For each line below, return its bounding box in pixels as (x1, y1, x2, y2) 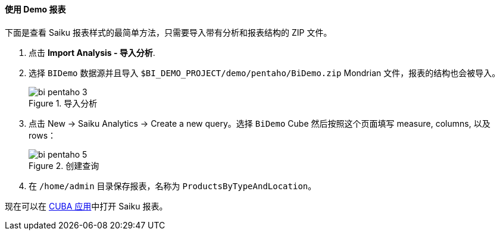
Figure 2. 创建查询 (29, 160, 99, 171)
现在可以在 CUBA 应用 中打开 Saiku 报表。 (5, 200, 168, 211)
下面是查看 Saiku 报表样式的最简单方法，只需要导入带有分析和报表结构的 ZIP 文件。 (5, 27, 332, 37)
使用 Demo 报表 (5, 4, 66, 14)
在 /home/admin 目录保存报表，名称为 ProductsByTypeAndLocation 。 (29, 180, 317, 191)
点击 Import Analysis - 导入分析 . (29, 47, 155, 58)
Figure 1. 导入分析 (29, 98, 98, 108)
